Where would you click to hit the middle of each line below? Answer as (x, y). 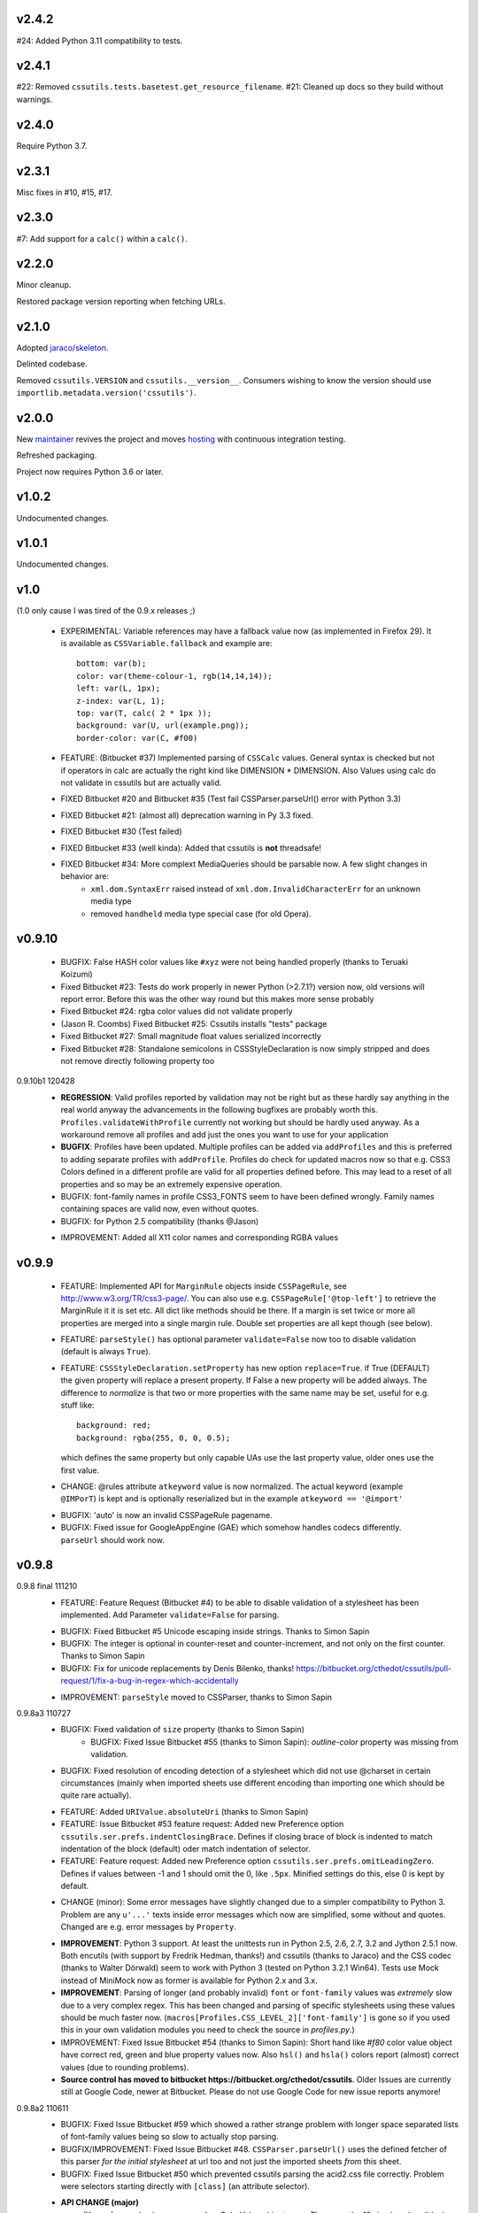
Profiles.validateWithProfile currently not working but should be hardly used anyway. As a (240, 1122)
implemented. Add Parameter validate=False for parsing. (170, 1615)
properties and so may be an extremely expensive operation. (171, 1184)
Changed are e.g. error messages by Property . (148, 1927)
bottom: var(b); (112, 663)
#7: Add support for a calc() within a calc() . (102, 238)
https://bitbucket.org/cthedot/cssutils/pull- (374, 1668)
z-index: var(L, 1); (121, 701)
